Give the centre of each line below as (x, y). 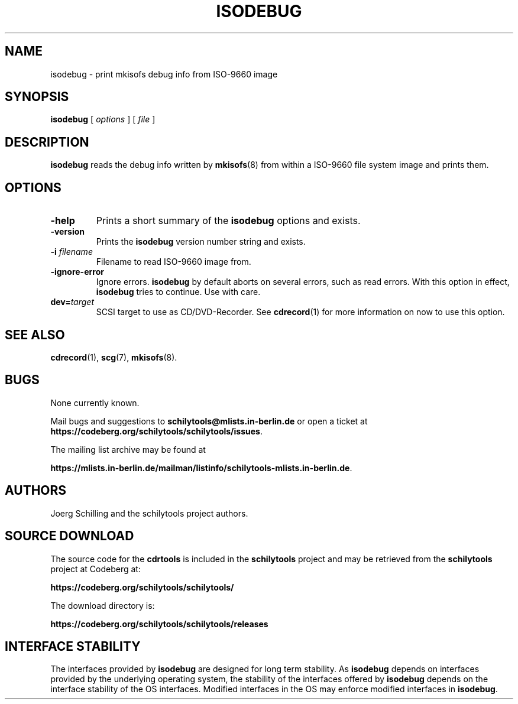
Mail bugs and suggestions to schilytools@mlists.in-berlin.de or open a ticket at (209, 421)
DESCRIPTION (47, 142)
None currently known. (95, 403)
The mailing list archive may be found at (128, 449)
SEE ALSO (35, 335)
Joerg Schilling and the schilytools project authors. (149, 513)
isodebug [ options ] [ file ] (103, 119)
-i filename (72, 252)
